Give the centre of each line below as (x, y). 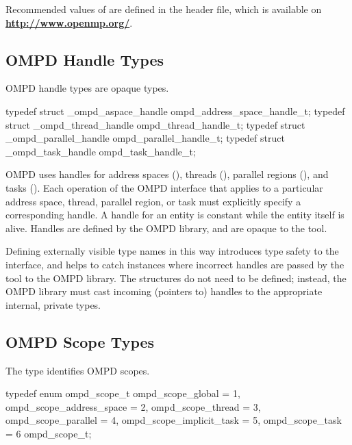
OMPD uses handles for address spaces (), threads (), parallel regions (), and (167, 174)
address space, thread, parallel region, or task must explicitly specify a (153, 201)
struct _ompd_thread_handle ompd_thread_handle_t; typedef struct (155, 124)
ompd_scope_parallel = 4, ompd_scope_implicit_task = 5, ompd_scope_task (174, 420)
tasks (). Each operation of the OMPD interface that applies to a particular (164, 187)
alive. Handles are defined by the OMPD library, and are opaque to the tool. (166, 228)
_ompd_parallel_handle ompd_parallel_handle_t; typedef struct (145, 138)
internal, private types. (53, 304)
